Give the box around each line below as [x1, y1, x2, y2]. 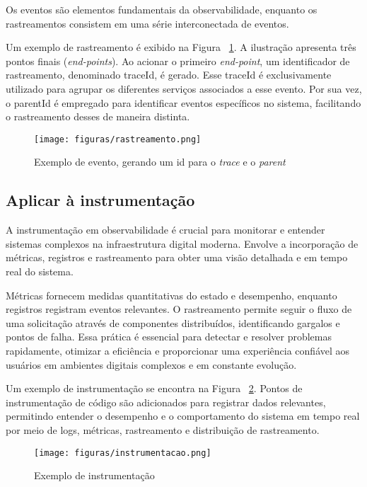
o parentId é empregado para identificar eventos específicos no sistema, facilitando [6, 95, 361, 110]
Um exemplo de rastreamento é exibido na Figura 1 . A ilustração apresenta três [6, 40, 356, 55]
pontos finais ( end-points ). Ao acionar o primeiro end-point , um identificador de [6, 53, 350, 68]
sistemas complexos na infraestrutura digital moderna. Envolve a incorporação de [6, 236, 359, 251]
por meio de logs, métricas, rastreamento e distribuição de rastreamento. [6, 422, 320, 437]
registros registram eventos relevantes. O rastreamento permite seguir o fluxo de [6, 302, 352, 316]
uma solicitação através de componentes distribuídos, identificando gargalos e [6, 315, 340, 330]
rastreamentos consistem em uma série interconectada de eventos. [6, 16, 289, 30]
